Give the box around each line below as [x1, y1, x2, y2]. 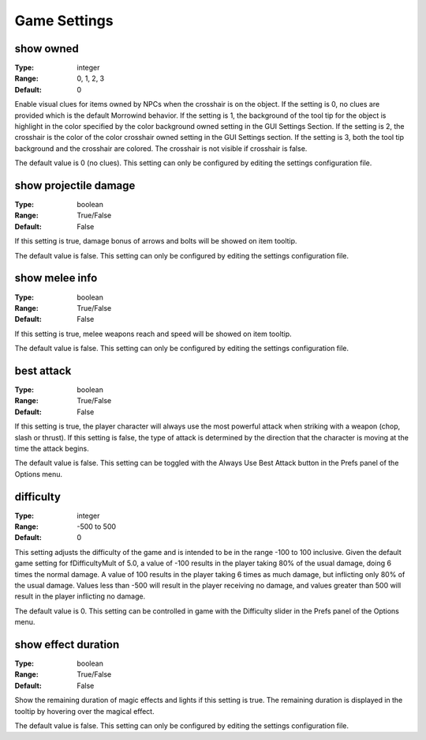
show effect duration [14, 638, 120, 651]
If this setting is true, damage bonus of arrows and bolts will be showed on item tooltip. [14, 236, 297, 246]
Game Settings [14, 12, 114, 29]
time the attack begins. [14, 444, 90, 453]
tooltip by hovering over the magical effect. [14, 706, 155, 715]
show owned [14, 42, 79, 55]
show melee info [14, 271, 98, 285]
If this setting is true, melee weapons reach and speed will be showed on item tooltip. [14, 329, 292, 338]
